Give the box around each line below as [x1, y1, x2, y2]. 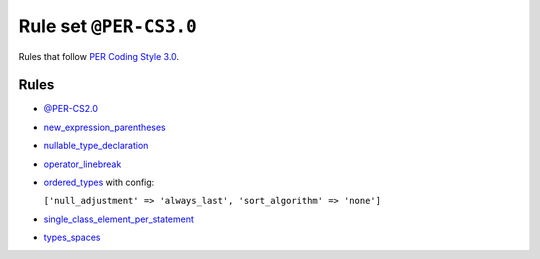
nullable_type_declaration [43, 140, 149, 152]
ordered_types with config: [43, 176, 155, 189]
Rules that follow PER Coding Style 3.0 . [18, 50, 180, 62]
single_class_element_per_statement [43, 213, 195, 225]
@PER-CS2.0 [43, 103, 99, 115]
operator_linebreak [43, 158, 122, 170]
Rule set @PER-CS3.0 [18, 15, 197, 37]
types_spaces [43, 231, 101, 244]
